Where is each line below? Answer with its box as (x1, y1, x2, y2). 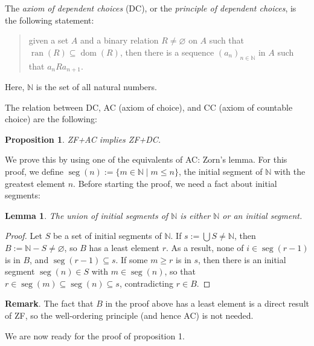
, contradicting (119, 276, 174, 289)
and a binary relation (80, 34, 159, 47)
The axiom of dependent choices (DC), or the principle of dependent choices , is (5, 2, 296, 14)
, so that (164, 265, 196, 278)
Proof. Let (5, 229, 42, 242)
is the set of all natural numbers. (36, 80, 157, 93)
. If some (115, 253, 148, 266)
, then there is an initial (198, 253, 286, 266)
